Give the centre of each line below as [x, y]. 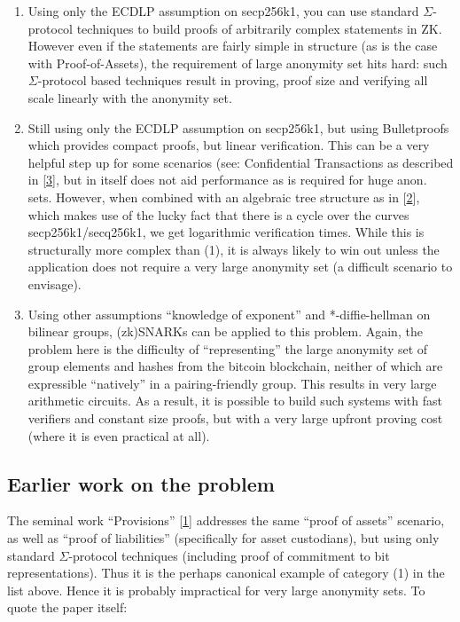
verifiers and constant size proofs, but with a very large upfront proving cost [235, 418]
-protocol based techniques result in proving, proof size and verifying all [233, 80]
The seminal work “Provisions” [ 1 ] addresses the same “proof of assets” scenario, [226, 520]
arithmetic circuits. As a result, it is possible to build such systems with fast [235, 401]
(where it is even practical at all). [119, 435]
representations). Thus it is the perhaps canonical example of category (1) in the [226, 573]
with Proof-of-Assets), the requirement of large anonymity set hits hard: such [238, 63]
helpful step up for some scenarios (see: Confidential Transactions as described [241, 162]
